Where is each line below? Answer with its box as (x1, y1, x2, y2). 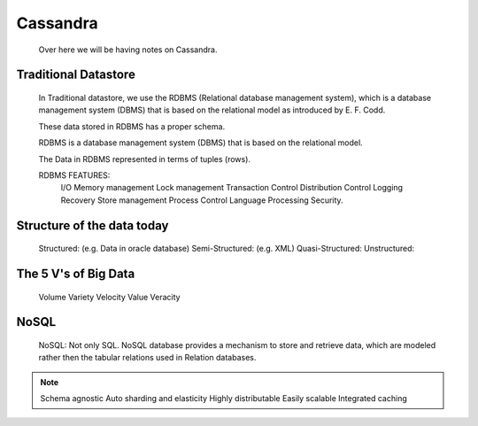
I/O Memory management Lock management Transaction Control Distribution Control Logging (60, 182, 403, 193)
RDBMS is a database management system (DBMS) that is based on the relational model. (38, 137, 363, 148)
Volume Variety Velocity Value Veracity (38, 291, 181, 302)
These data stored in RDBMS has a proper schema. (38, 120, 226, 132)
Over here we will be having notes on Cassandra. (38, 44, 218, 55)
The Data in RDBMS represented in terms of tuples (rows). (38, 153, 251, 164)
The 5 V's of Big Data (16, 266, 135, 281)
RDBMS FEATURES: (38, 169, 111, 181)
